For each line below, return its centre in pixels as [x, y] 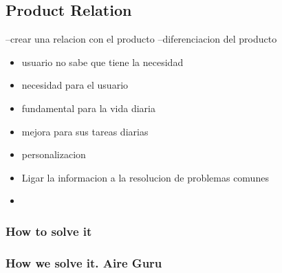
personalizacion [54, 154]
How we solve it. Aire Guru [84, 262]
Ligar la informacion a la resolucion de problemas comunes [145, 177]
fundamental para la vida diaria [88, 108]
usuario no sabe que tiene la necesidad [102, 62]
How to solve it [49, 231]
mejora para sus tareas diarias [85, 131]
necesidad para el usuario [75, 85]
